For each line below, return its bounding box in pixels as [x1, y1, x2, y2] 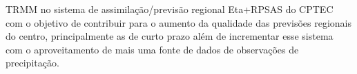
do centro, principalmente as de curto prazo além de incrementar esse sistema [6, 29, 334, 43]
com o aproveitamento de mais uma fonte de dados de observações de [6, 42, 299, 56]
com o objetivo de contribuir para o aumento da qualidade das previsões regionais [6, 15, 352, 29]
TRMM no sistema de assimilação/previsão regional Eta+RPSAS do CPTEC [6, 2, 334, 16]
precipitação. [6, 56, 59, 70]
